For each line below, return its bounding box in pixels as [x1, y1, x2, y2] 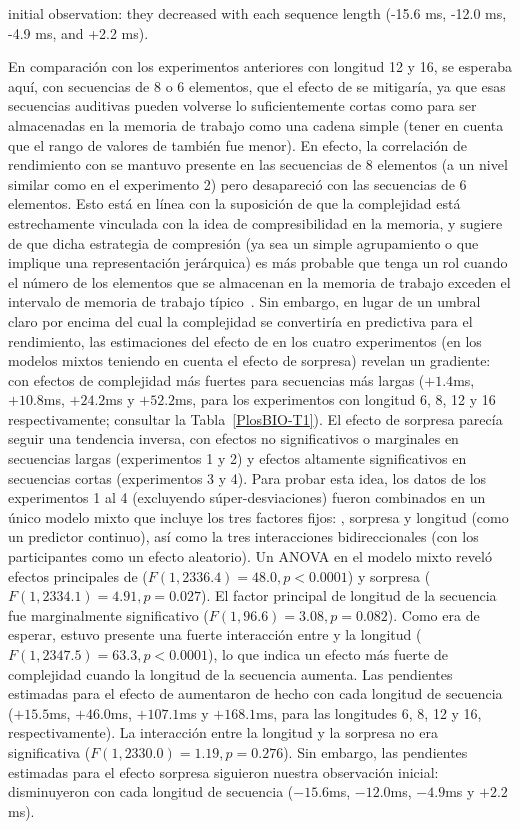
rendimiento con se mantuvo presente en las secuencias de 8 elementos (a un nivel [8, 154, 508, 175]
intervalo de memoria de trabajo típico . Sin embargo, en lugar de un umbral [8, 291, 481, 312]
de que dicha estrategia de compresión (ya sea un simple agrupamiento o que [8, 232, 479, 253]
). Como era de [387, 604, 480, 625]
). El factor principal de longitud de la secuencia [201, 585, 497, 606]
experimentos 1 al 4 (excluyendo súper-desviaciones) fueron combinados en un [8, 487, 486, 508]
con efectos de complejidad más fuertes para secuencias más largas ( [8, 369, 425, 390]
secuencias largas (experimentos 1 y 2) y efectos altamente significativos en [8, 448, 467, 469]
